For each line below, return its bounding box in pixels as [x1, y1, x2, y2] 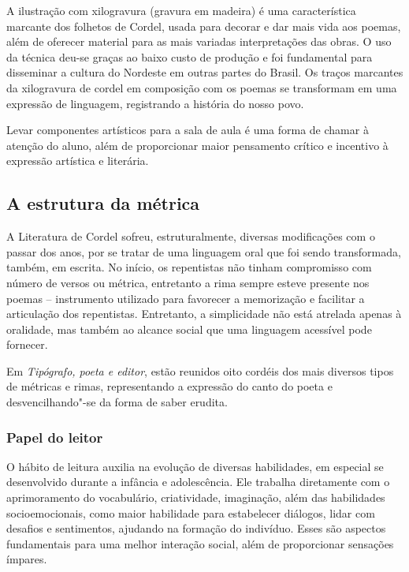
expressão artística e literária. [6, 152, 149, 169]
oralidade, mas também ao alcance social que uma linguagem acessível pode [6, 320, 372, 337]
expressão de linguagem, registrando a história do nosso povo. [6, 95, 304, 111]
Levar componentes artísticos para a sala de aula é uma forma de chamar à [6, 122, 369, 138]
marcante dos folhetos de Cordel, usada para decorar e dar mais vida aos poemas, [6, 17, 401, 34]
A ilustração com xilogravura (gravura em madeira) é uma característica [6, 2, 356, 18]
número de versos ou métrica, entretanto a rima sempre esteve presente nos [6, 274, 370, 290]
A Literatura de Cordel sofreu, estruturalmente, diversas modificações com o [6, 228, 375, 245]
